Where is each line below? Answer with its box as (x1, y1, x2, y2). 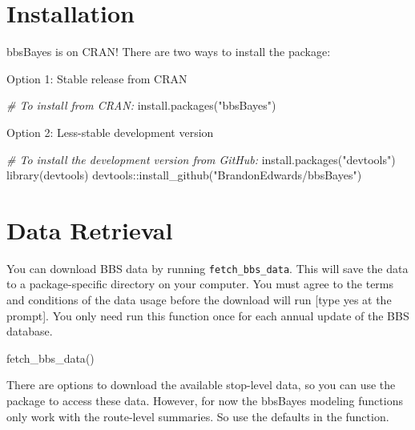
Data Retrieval (6, 213, 173, 246)
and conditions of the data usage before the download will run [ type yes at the (6, 291, 392, 308)
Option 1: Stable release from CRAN (6, 70, 187, 86)
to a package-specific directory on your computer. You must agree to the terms (6, 275, 394, 292)
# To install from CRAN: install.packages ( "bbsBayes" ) (6, 97, 276, 114)
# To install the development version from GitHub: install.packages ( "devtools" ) (6, 151, 396, 167)
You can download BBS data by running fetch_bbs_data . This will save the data (6, 259, 409, 276)
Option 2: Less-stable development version (6, 123, 214, 140)
